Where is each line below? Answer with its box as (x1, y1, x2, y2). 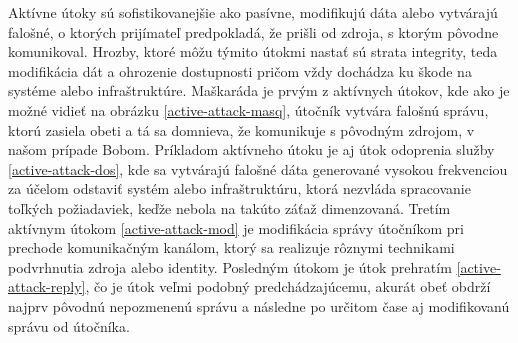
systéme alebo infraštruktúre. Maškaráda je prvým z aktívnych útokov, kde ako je (8, 80, 510, 101)
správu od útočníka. (8, 315, 130, 336)
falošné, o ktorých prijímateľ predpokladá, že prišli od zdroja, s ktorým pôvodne (8, 21, 499, 42)
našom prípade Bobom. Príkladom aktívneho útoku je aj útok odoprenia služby (8, 139, 495, 160)
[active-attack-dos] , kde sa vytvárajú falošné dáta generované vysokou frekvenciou (8, 158, 508, 179)
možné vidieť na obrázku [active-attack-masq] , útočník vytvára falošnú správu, (8, 99, 489, 120)
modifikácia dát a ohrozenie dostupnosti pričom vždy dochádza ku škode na (8, 60, 472, 81)
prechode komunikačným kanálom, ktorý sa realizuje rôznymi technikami (8, 237, 455, 258)
